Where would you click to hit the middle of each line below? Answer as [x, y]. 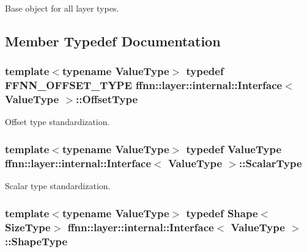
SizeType [28, 227]
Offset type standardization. [57, 122]
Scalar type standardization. [58, 186]
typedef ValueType [234, 149]
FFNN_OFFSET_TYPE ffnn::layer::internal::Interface [144, 85]
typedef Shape [222, 213]
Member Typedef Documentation [113, 41]
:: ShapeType [36, 241]
